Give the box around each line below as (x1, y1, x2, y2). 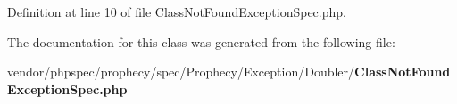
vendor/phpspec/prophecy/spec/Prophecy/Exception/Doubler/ (7, 62, 355, 81)
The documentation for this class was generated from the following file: (7, 32, 395, 51)
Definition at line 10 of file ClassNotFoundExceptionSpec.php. (7, 3, 346, 20)
